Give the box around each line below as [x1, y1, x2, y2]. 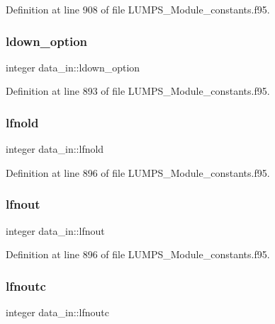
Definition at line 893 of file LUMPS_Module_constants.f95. [6, 83, 270, 98]
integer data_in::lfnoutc [6, 305, 109, 320]
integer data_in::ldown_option [6, 59, 140, 74]
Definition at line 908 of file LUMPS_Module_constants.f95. [6, 2, 270, 16]
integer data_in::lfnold [6, 141, 104, 156]
